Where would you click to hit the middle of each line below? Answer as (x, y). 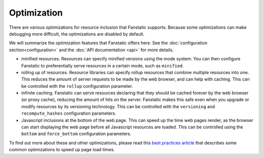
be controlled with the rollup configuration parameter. (77, 86)
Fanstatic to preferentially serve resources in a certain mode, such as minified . (102, 65)
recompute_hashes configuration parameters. (69, 113)
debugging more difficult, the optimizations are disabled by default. (77, 34)
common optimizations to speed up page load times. (62, 150)
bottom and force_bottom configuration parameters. (76, 134)
